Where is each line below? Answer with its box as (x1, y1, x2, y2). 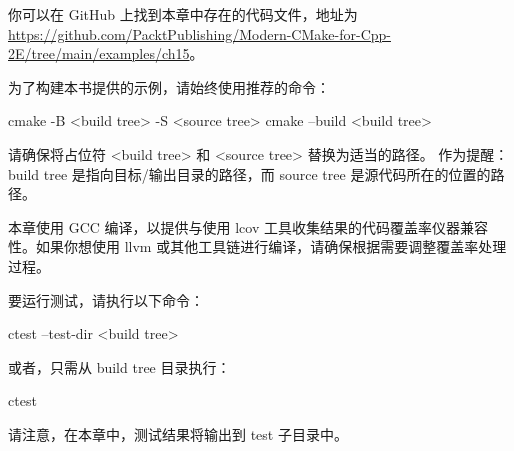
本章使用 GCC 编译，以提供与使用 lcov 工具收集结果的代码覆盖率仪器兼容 (8, 216, 488, 237)
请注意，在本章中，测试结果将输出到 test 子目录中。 (8, 423, 348, 444)
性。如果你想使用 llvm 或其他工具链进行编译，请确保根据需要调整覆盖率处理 (8, 236, 507, 257)
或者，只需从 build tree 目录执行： (8, 356, 231, 377)
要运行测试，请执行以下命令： (8, 289, 204, 310)
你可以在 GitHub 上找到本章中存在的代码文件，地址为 (8, 4, 358, 24)
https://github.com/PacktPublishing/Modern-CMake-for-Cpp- (8, 23, 391, 44)
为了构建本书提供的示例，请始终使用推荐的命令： (8, 76, 330, 97)
